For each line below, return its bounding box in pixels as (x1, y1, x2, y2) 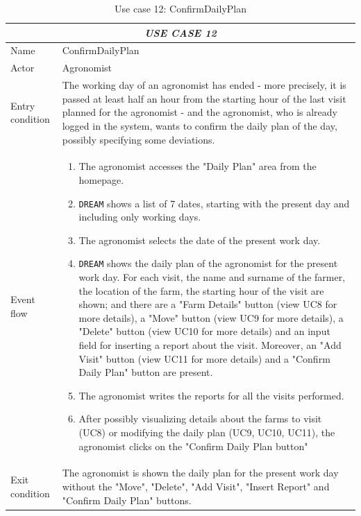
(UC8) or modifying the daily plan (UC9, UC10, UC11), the (78, 424, 335, 439)
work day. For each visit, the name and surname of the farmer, (78, 270, 346, 284)
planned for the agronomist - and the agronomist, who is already (62, 105, 337, 119)
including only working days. (78, 209, 201, 224)
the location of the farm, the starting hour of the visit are (78, 283, 324, 298)
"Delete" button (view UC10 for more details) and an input (78, 324, 330, 338)
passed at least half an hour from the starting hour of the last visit (62, 91, 346, 105)
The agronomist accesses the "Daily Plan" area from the (78, 159, 317, 173)
